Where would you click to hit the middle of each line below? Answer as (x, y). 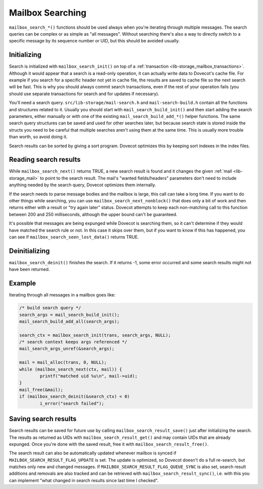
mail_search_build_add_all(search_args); (69, 321)
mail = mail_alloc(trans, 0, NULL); (63, 362)
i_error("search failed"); (72, 403)
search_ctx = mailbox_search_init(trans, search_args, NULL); (95, 335)
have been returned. (29, 269)
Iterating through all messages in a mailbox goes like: (62, 295)
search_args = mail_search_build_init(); (69, 315)
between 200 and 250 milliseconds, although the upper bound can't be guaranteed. (93, 214)
